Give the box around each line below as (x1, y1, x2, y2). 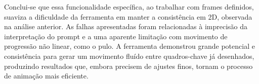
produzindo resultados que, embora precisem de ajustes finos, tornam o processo (4, 60, 253, 71)
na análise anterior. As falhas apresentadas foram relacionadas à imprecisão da (4, 21, 248, 32)
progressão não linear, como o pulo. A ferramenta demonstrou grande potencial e (4, 41, 255, 51)
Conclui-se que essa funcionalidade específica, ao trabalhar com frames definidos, (4, 2, 254, 12)
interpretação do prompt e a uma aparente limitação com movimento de (4, 31, 228, 41)
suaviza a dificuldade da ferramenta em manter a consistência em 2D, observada (4, 11, 252, 22)
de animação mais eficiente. (4, 70, 89, 81)
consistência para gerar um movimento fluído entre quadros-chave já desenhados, (4, 50, 254, 61)
